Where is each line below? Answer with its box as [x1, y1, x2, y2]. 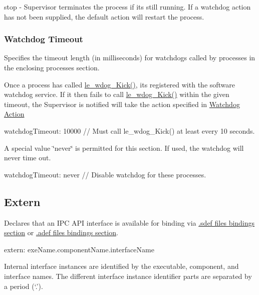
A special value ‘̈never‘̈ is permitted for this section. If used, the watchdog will [4, 142, 244, 153]
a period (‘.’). [4, 280, 43, 291]
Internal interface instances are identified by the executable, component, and [4, 261, 239, 271]
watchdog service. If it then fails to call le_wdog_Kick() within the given [4, 89, 229, 100]
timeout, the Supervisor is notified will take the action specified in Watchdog [4, 99, 240, 109]
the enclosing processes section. [4, 62, 100, 72]
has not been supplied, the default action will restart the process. [4, 11, 204, 22]
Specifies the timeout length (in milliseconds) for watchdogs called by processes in [4, 52, 255, 63]
